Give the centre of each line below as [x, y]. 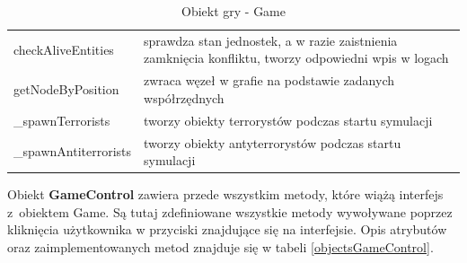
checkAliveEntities [64, 49]
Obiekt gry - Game [233, 11]
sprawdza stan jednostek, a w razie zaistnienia [271, 40]
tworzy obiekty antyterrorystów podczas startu [273, 142]
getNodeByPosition [66, 89]
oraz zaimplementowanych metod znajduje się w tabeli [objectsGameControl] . [220, 247]
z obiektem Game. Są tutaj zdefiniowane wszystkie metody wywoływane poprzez [230, 211]
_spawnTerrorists [62, 120]
